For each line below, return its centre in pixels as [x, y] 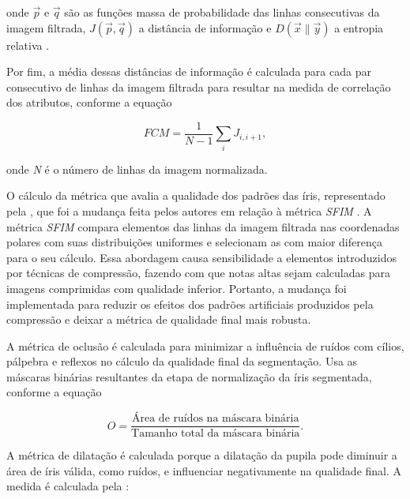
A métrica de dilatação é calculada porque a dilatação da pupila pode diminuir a [202, 455]
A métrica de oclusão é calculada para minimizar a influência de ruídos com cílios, [205, 345]
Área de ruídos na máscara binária [216, 419]
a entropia [359, 27]
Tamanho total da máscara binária [216, 434]
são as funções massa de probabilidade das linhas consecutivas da [222, 12]
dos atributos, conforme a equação [89, 102]
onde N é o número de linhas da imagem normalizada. [137, 169]
